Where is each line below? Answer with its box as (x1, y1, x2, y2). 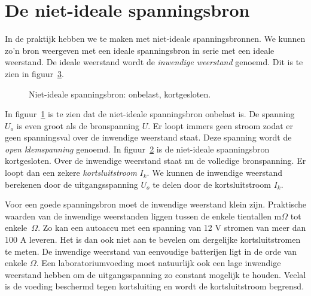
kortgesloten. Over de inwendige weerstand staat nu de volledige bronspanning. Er (5, 154, 306, 167)
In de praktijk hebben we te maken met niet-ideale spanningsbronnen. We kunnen (5, 32, 306, 45)
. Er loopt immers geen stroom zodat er (148, 119, 294, 132)
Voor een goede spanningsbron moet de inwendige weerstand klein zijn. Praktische (5, 198, 306, 210)
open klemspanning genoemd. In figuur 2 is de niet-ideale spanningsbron (5, 142, 270, 155)
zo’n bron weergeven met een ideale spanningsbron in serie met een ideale (5, 44, 275, 56)
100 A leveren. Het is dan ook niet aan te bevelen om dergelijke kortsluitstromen (5, 233, 301, 246)
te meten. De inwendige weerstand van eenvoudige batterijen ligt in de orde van (5, 245, 297, 257)
